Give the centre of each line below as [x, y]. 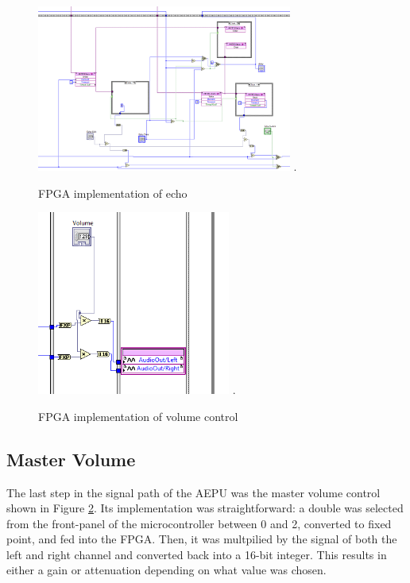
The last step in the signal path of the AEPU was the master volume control [193, 492]
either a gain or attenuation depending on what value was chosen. [166, 570]
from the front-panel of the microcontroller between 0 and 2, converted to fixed [199, 523]
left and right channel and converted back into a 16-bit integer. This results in [197, 554]
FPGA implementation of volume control [138, 416]
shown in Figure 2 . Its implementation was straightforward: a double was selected [205, 508]
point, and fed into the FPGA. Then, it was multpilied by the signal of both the [202, 539]
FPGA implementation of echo [113, 193]
